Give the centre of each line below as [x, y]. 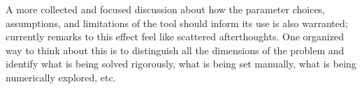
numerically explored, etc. [61, 77]
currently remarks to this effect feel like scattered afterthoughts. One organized [175, 37]
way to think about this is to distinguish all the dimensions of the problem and [175, 50]
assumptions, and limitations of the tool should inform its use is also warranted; [177, 23]
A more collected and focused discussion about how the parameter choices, [166, 9]
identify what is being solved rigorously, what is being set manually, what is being [181, 64]
